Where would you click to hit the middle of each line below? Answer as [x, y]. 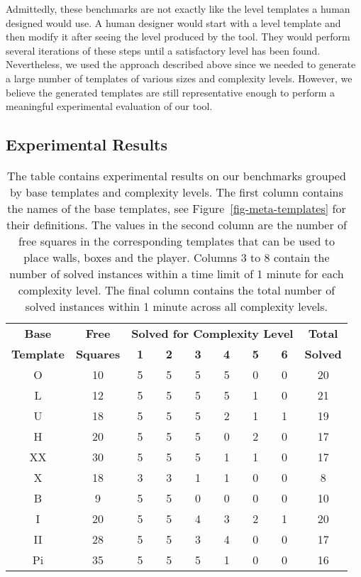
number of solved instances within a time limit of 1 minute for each [177, 273]
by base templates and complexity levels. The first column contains [177, 192]
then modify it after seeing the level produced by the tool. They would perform [178, 37]
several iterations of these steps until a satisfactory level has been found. [163, 50]
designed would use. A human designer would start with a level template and [173, 22]
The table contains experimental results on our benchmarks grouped [176, 175]
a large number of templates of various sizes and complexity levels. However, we [179, 78]
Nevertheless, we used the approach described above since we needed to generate [181, 64]
